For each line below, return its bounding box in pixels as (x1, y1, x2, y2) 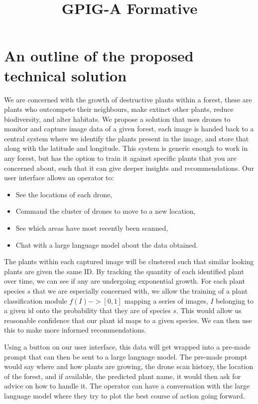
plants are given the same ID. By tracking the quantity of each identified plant (4, 266, 244, 276)
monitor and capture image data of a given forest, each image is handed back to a (4, 123, 254, 134)
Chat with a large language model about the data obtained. (15, 239, 198, 250)
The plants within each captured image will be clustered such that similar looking (4, 256, 254, 267)
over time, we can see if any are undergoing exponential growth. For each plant (4, 276, 245, 286)
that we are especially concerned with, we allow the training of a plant (32, 286, 248, 296)
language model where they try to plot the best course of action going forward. (4, 390, 245, 401)
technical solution (4, 65, 127, 85)
